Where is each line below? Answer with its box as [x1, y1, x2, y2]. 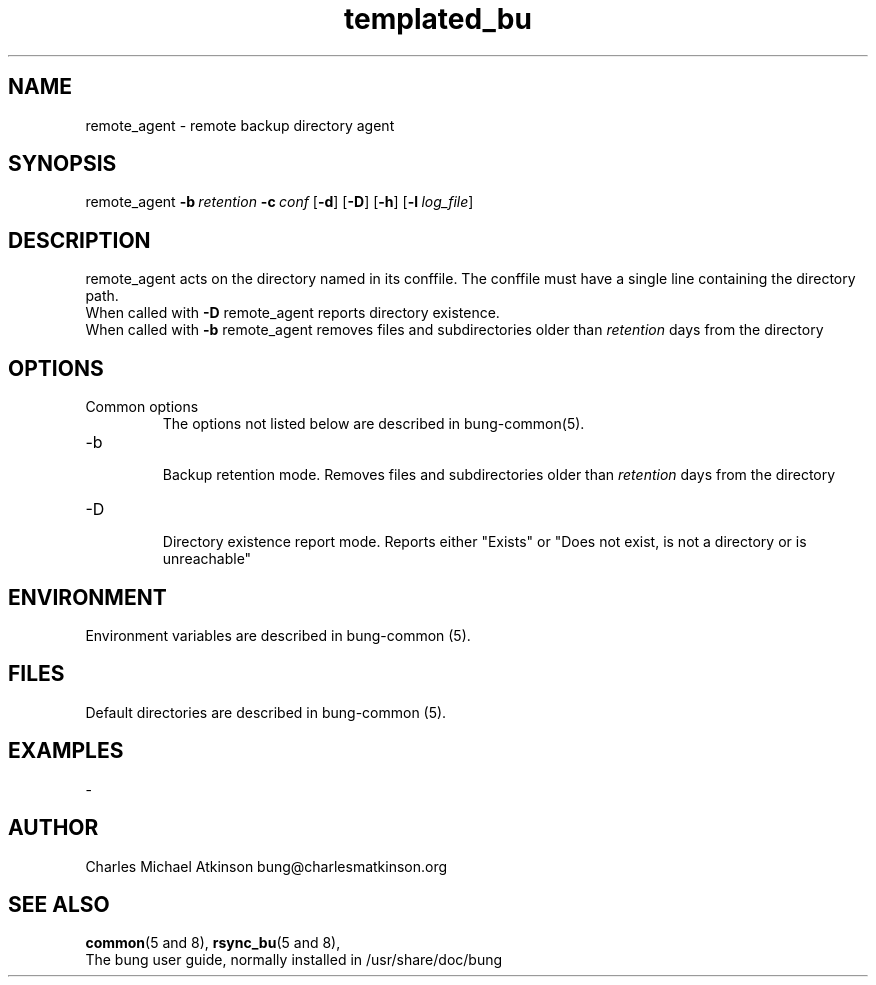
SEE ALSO [8, 891, 110, 917]
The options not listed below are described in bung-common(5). [162, 415, 585, 433]
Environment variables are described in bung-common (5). [85, 626, 471, 644]
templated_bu [344, 2, 532, 36]
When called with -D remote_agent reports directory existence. [85, 304, 500, 322]
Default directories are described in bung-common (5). [85, 703, 447, 721]
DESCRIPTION [8, 227, 151, 253]
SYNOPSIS [8, 151, 117, 177]
